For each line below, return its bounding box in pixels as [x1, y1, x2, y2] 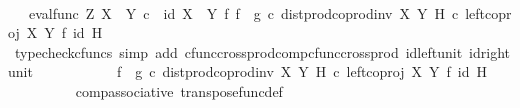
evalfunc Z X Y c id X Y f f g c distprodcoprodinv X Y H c [28, 2, 459, 23]
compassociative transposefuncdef [75, 80, 283, 101]
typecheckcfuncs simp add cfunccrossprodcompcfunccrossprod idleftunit [14, 41, 463, 62]
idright [469, 41, 511, 62]
